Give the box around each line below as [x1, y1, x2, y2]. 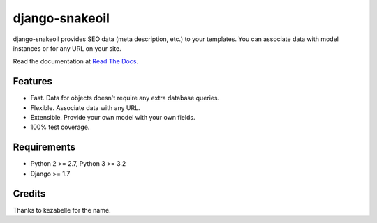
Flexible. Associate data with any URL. [30, 103, 140, 111]
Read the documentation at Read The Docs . [13, 57, 139, 66]
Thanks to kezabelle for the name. [13, 206, 111, 214]
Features [13, 75, 52, 87]
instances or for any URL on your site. [13, 44, 121, 52]
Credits [13, 187, 46, 199]
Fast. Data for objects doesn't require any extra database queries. [30, 94, 220, 102]
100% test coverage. [30, 123, 90, 132]
